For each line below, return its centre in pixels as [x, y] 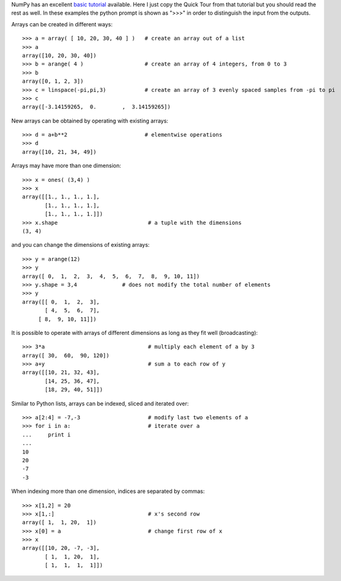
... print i [47, 434]
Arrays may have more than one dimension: [66, 166]
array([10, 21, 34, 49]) [59, 152]
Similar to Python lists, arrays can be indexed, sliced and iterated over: [100, 403]
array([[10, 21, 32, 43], [61, 373]
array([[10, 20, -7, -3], [61, 548]
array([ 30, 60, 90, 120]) [66, 355]
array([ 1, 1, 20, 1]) [59, 523]
